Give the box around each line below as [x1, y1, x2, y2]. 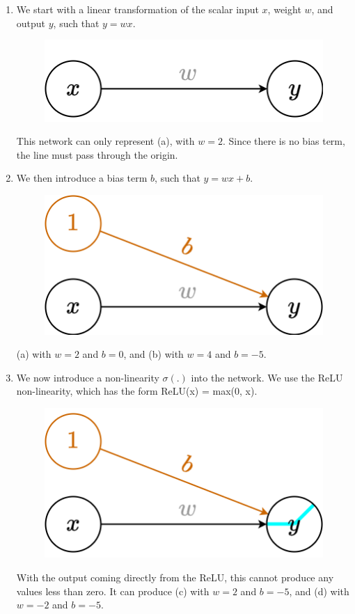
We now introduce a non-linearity [16, 370, 159, 384]
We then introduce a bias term [16, 171, 148, 185]
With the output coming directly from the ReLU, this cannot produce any [16, 570, 334, 585]
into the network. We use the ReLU [191, 370, 343, 384]
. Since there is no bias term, [222, 134, 345, 148]
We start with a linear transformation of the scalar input [16, 2, 259, 16]
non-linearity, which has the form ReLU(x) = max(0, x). [16, 384, 258, 398]
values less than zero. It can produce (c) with [16, 583, 210, 598]
